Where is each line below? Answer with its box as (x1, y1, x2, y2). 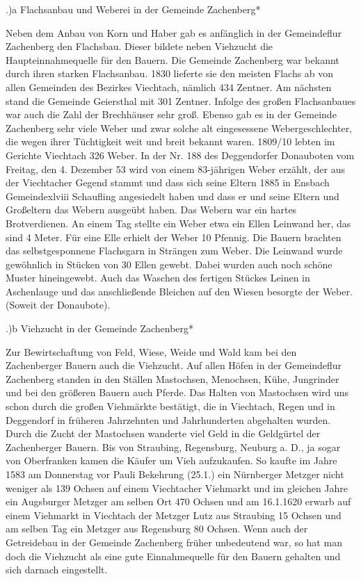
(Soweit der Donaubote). (6, 297, 111, 312)
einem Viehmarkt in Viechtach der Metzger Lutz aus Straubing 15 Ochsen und (6, 507, 342, 522)
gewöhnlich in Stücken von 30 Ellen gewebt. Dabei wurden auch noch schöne (6, 256, 332, 271)
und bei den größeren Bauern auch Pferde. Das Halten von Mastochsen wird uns (6, 385, 349, 400)
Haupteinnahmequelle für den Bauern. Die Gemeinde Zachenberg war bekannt (6, 52, 339, 67)
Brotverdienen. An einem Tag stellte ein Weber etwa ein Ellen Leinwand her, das (6, 215, 351, 230)
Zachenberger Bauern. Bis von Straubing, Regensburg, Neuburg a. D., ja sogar (6, 439, 341, 454)
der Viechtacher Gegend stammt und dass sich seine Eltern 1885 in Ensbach (6, 175, 330, 190)
